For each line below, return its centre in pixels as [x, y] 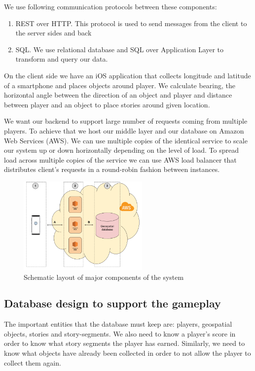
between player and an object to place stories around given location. [107, 104]
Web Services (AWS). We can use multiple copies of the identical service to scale [126, 140]
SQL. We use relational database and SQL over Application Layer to [120, 49]
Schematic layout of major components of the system [104, 277]
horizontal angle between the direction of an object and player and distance [118, 95]
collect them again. [33, 362]
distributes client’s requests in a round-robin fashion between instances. [112, 169]
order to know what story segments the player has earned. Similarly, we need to [125, 343]
